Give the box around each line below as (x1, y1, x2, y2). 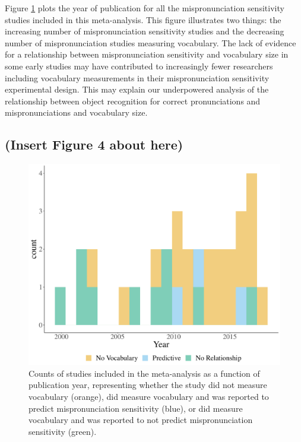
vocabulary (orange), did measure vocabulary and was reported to (28, 390, 269, 403)
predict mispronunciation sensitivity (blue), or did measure (28, 402, 243, 414)
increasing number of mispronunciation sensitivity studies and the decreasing (5, 25, 284, 37)
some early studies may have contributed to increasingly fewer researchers (5, 59, 273, 72)
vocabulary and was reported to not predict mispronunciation (28, 414, 253, 426)
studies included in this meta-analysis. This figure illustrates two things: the (5, 13, 281, 26)
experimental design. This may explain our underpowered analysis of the (5, 83, 269, 96)
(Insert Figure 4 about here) (5, 135, 183, 154)
